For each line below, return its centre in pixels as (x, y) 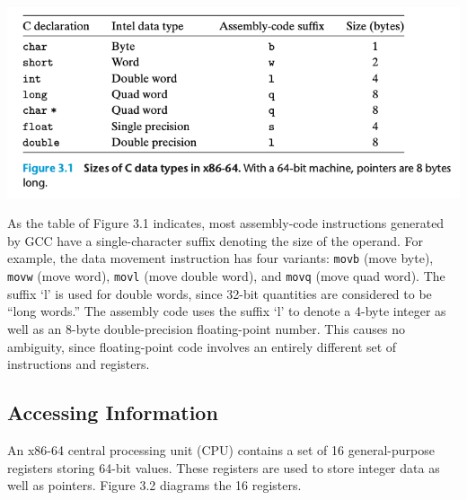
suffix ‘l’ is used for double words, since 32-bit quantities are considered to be (220, 293)
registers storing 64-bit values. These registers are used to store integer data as (224, 467)
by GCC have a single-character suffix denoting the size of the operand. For (216, 240)
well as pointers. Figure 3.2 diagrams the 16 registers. (154, 485)
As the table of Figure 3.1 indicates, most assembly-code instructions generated (226, 223)
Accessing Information (113, 412)
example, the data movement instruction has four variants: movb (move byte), (220, 258)
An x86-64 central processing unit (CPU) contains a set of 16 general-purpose (221, 449)
